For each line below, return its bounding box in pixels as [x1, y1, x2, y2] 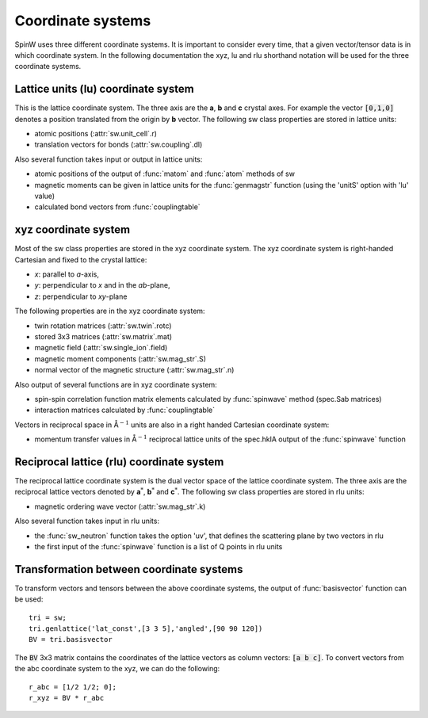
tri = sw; [29, 613, 67, 622]
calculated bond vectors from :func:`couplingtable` [34, 202, 201, 212]
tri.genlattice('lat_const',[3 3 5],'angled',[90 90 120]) [29, 624, 263, 633]
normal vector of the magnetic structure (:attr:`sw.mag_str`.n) [34, 365, 235, 375]
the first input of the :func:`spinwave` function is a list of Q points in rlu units [34, 541, 283, 551]
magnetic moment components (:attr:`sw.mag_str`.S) [34, 353, 206, 364]
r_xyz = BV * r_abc [29, 693, 105, 703]
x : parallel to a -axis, [34, 269, 99, 279]
